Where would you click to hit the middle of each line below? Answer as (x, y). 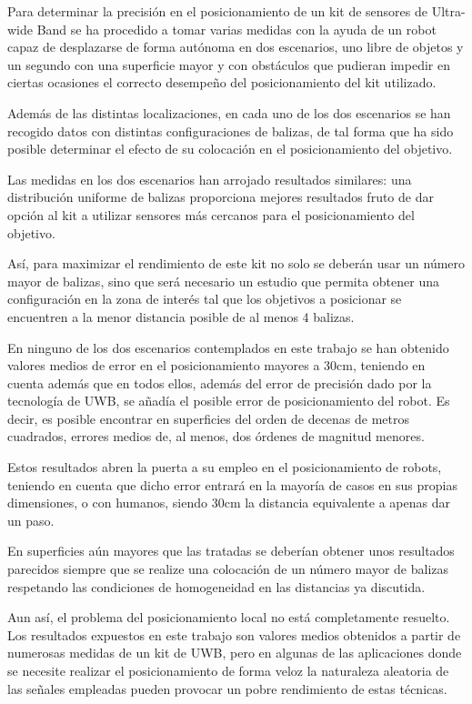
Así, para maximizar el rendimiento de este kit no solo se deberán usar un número (236, 263)
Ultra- (448, 11)
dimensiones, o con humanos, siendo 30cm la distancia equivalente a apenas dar (229, 503)
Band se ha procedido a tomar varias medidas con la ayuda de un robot (236, 29)
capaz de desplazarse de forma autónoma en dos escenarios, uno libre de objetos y (236, 47)
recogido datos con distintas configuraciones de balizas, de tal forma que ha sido (231, 131)
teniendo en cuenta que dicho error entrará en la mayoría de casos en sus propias (232, 484)
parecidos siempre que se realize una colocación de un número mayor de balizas (228, 569)
